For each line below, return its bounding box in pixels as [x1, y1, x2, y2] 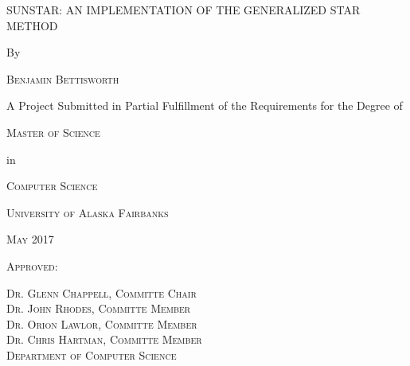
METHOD [6, 17, 58, 33]
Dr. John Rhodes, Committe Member [6, 300, 191, 317]
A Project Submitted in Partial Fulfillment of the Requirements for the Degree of [6, 97, 403, 114]
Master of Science [6, 123, 100, 140]
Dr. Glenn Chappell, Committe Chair [6, 284, 197, 301]
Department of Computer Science [6, 346, 177, 363]
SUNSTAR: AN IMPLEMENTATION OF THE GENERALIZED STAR [6, 2, 361, 18]
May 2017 [6, 231, 54, 247]
